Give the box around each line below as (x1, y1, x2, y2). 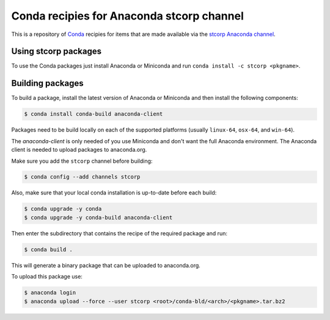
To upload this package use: (11, 273, 82, 280)
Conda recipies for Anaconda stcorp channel (11, 9, 244, 23)
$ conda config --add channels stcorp (24, 174, 141, 180)
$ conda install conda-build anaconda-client (24, 110, 163, 118)
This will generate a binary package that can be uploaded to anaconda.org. (11, 261, 201, 269)
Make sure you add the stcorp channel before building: (11, 157, 153, 165)
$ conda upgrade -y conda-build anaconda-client (24, 214, 173, 221)
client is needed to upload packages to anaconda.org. (11, 146, 147, 154)
